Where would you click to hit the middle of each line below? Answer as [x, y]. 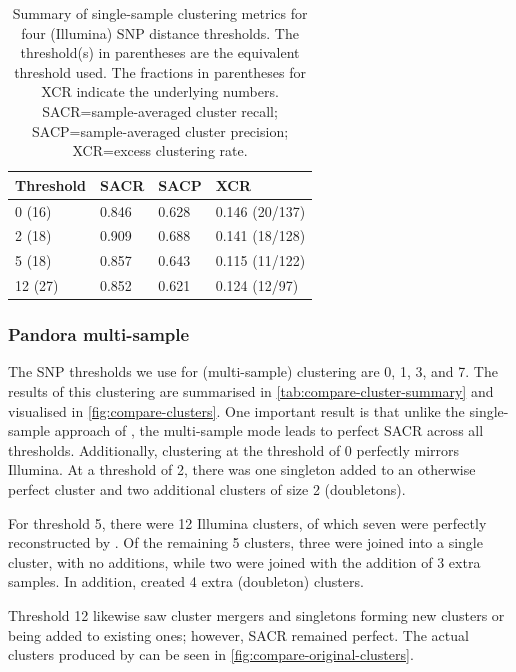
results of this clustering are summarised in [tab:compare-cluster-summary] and [251, 391]
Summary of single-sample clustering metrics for [160, 13]
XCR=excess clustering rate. [160, 150]
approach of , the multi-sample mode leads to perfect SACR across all [269, 430]
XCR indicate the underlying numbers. [160, 91]
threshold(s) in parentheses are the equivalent [160, 52]
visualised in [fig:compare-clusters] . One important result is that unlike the [236, 410]
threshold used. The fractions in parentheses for [160, 71]
